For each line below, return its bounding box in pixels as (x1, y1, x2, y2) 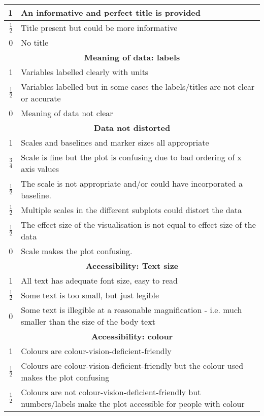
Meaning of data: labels (84, 51, 180, 63)
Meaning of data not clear (21, 107, 113, 119)
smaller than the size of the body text (21, 316, 155, 327)
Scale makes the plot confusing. (21, 245, 133, 257)
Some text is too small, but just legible (21, 289, 159, 301)
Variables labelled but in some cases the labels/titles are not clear (21, 81, 255, 92)
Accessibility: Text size (85, 260, 179, 271)
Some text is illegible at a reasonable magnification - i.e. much (21, 304, 242, 316)
